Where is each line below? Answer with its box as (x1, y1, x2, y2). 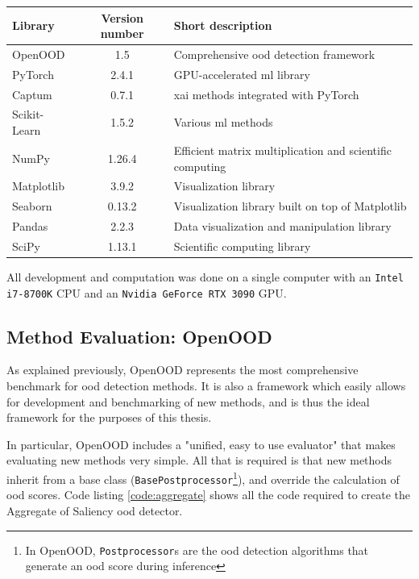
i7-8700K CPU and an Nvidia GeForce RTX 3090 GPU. (6, 284, 287, 301)
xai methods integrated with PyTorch (173, 85, 359, 102)
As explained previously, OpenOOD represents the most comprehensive (6, 361, 359, 378)
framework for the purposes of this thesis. (6, 409, 212, 426)
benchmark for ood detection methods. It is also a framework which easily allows (6, 377, 406, 394)
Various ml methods (173, 114, 273, 131)
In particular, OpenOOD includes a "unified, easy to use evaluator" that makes (6, 435, 396, 452)
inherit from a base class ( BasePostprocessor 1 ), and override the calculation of (6, 469, 400, 487)
